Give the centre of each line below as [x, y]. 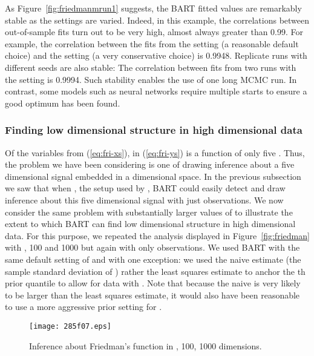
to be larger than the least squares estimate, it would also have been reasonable [152, 295]
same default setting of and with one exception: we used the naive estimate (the [153, 259]
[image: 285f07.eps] [70, 326]
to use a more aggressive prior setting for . [83, 307]
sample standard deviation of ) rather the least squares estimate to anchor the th [155, 271]
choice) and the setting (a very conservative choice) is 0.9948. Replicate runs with [156, 55]
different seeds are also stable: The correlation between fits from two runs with [151, 67]
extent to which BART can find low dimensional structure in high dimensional [150, 224]
